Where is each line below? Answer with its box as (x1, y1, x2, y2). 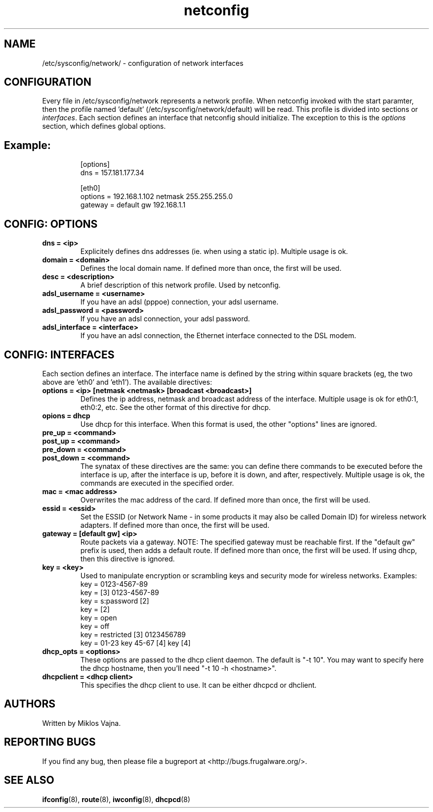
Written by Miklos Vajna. (42, 718, 121, 727)
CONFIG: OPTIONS (4, 217, 98, 230)
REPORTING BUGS (4, 736, 96, 749)
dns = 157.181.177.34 (80, 168, 144, 177)
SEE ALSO (4, 774, 54, 787)
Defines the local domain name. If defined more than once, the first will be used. (80, 264, 342, 273)
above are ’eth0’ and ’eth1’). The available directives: (42, 377, 212, 386)
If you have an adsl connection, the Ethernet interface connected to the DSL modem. (80, 331, 356, 340)
